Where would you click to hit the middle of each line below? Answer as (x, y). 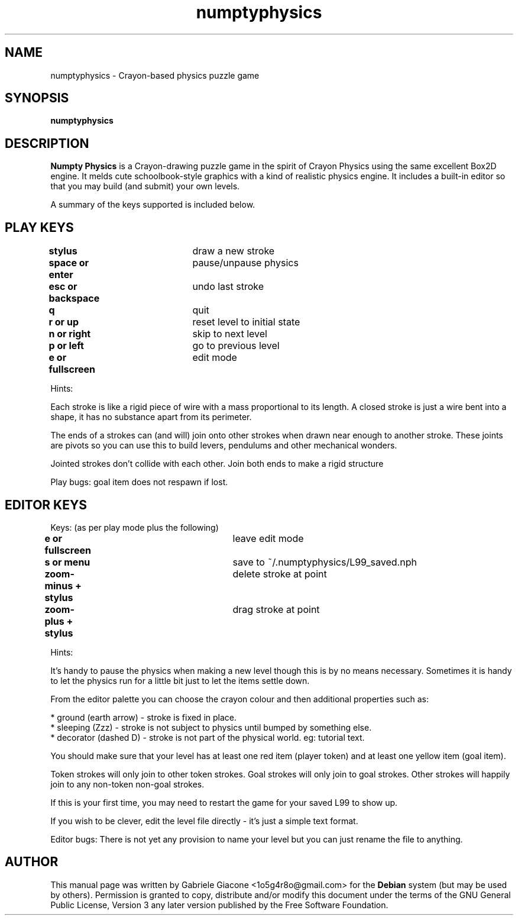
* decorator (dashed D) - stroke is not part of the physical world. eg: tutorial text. (208, 737)
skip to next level (230, 334)
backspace (74, 298)
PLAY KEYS (39, 227)
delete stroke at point (280, 574)
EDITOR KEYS (46, 505)
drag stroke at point (276, 609)
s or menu (67, 562)
